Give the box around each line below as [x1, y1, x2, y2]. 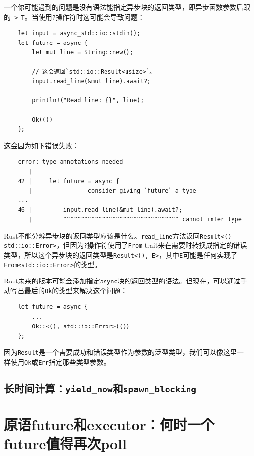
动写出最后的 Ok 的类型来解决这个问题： [4, 285, 127, 295]
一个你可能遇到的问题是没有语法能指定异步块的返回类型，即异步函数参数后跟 [4, 2, 250, 12]
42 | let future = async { [18, 177, 120, 185]
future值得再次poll [4, 433, 127, 453]
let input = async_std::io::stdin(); [18, 30, 141, 37]
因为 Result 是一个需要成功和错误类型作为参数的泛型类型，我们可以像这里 [4, 347, 237, 357]
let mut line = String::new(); [32, 49, 133, 56]
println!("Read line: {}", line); [32, 97, 144, 104]
